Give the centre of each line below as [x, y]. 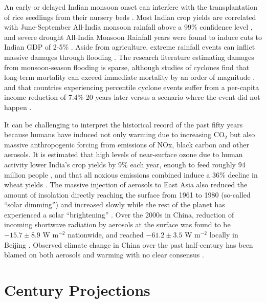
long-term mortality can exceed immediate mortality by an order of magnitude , [130, 77]
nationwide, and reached [106, 235]
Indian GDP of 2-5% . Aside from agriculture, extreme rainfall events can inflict [130, 47]
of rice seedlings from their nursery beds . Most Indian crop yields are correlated [130, 17]
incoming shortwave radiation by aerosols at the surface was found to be [117, 224]
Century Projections [77, 290]
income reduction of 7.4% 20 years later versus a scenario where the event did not [132, 97]
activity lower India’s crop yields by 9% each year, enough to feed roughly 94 [125, 164]
